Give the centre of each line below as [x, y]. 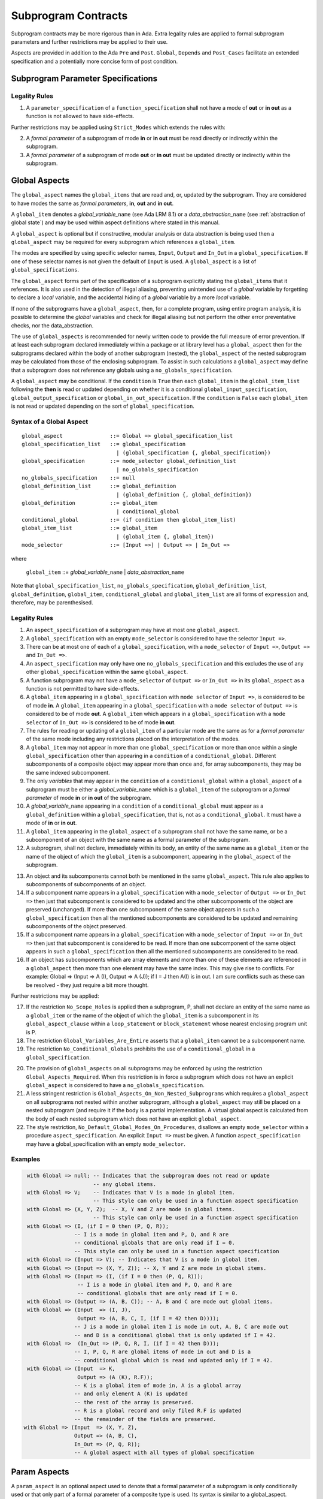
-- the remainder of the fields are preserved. [145, 1419]
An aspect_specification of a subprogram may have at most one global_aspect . [133, 630]
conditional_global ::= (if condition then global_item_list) [129, 520]
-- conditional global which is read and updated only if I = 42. [173, 1360]
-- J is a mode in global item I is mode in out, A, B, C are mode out [181, 1327]
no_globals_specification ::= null [79, 478]
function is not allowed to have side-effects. [80, 116]
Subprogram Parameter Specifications [84, 78]
